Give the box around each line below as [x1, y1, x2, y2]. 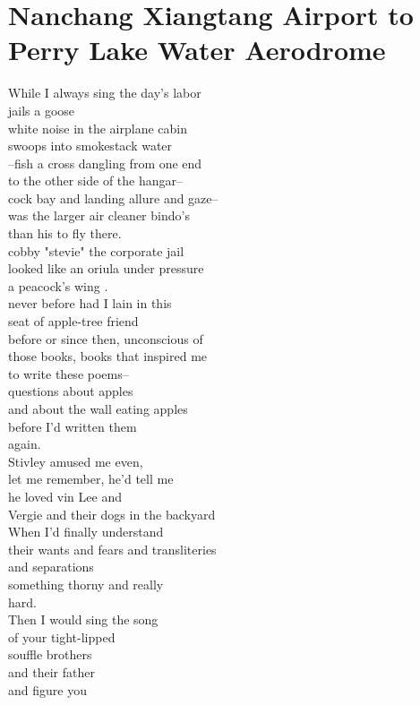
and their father [8, 662, 95, 681]
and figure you [8, 680, 87, 699]
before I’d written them [8, 417, 137, 435]
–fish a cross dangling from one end [8, 153, 202, 172]
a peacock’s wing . [8, 276, 108, 295]
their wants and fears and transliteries [8, 539, 217, 558]
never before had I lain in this [8, 294, 172, 313]
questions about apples [8, 382, 133, 400]
